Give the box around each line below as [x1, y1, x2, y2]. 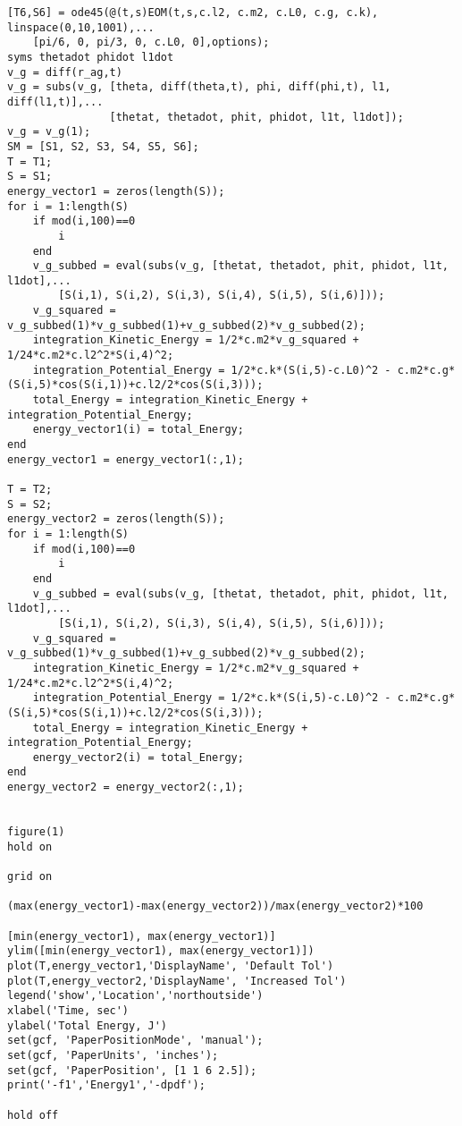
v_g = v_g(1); [7, 125, 91, 139]
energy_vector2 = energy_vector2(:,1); [7, 781, 244, 794]
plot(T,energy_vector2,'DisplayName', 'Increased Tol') [7, 974, 347, 987]
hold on [7, 840, 53, 853]
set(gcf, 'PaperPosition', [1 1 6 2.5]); [7, 1063, 257, 1077]
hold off [7, 1108, 59, 1122]
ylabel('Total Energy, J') [7, 1019, 167, 1032]
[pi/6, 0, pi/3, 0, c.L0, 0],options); [32, 36, 270, 49]
